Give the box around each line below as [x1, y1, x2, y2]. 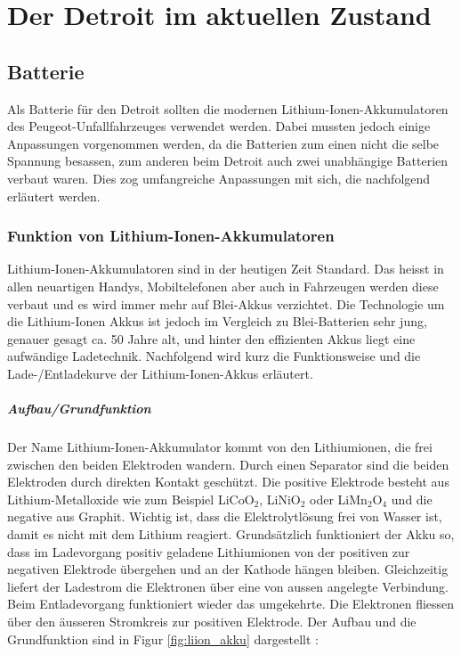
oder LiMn [310, 489, 368, 508]
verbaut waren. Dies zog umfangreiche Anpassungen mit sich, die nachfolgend [7, 168, 431, 187]
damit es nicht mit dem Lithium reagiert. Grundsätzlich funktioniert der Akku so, [7, 525, 455, 544]
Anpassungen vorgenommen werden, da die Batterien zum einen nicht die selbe [7, 134, 440, 152]
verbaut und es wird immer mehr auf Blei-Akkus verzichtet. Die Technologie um [7, 294, 445, 313]
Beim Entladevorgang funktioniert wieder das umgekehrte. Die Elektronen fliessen [7, 594, 455, 613]
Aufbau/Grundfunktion [7, 399, 151, 418]
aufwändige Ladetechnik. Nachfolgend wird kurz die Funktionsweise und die [7, 347, 421, 365]
